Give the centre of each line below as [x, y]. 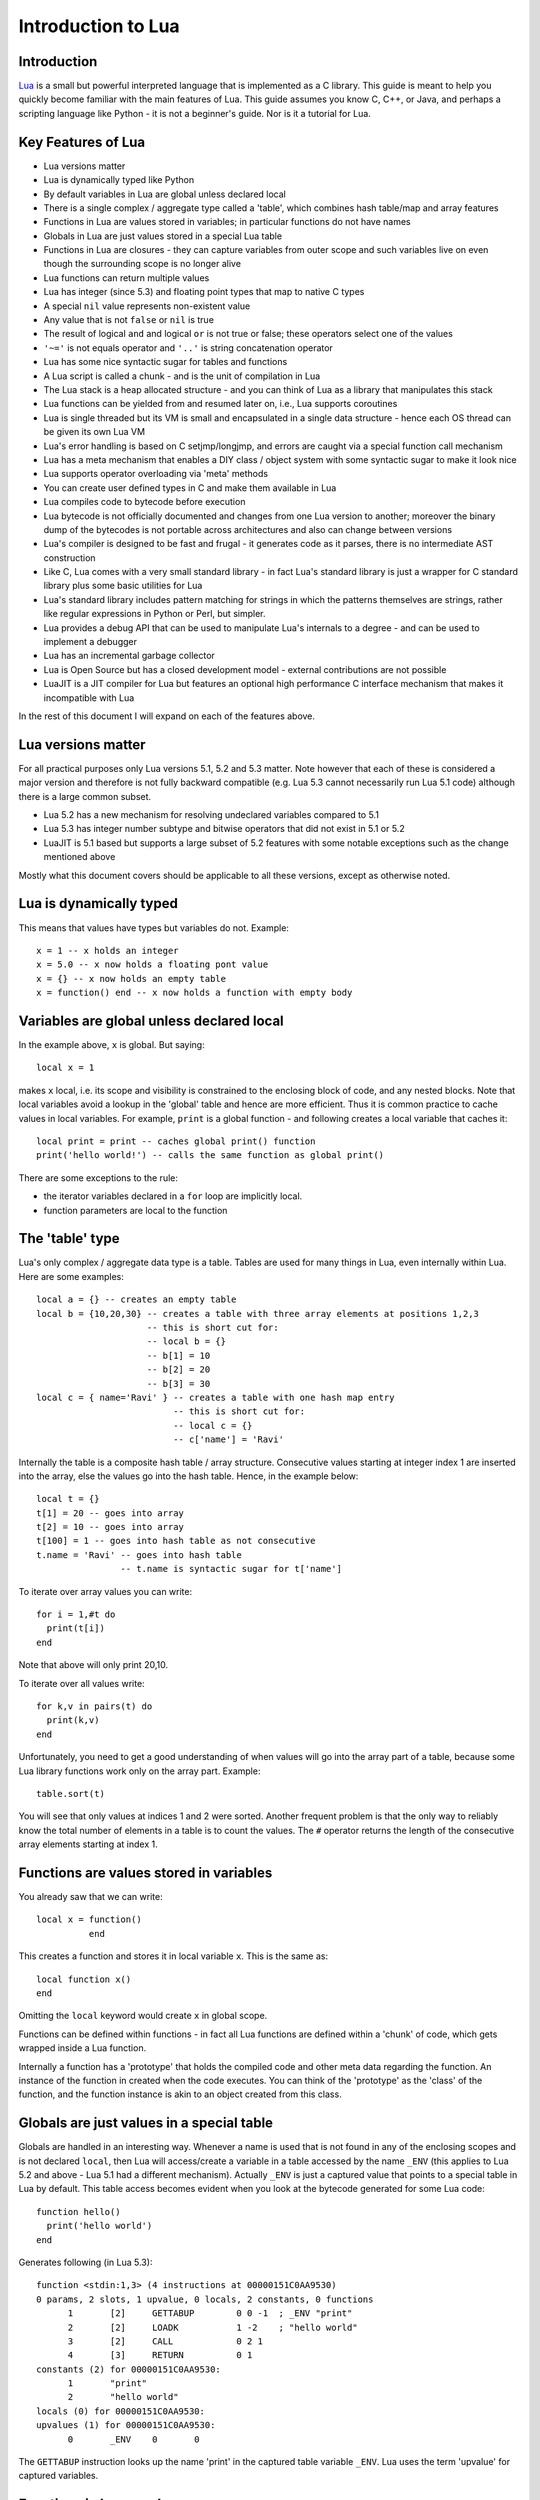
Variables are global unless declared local [151, 1020]
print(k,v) [73, 1720]
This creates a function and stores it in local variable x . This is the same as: [173, 1956]
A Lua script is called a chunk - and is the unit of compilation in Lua [182, 376]
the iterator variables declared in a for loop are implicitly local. [173, 1196]
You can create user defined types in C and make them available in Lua [190, 487]
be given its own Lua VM [94, 432]
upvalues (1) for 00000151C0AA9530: [126, 2425]
